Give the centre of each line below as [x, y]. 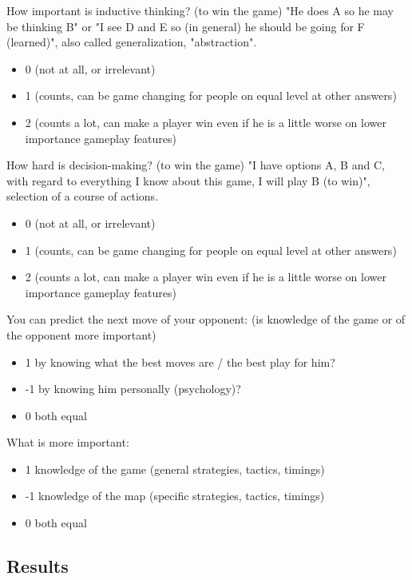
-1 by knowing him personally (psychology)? [133, 389]
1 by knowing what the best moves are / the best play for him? [180, 362]
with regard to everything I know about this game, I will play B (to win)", [188, 180]
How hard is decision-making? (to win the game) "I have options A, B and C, [196, 165]
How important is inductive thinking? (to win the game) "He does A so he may [200, 10]
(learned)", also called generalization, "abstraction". [132, 42]
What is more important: [68, 442]
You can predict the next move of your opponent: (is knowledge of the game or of [206, 319]
